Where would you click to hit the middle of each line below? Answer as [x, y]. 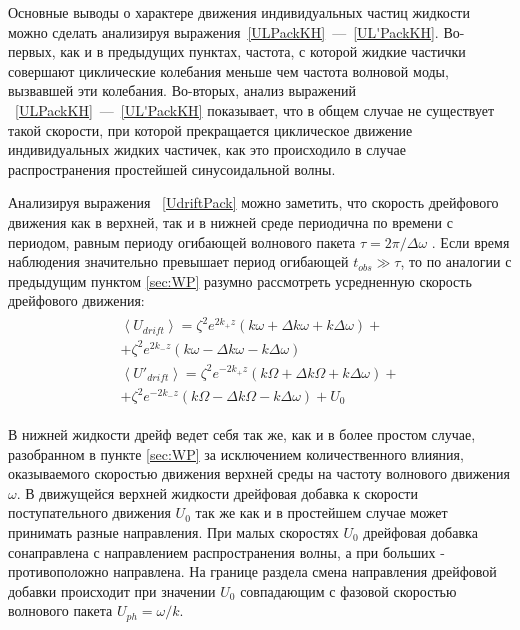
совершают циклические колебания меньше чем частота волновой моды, [228, 70]
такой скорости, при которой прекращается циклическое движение [210, 129]
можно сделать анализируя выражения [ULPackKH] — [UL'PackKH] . [223, 31]
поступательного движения [89, 512]
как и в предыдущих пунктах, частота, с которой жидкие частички [263, 51]
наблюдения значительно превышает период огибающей [178, 261]
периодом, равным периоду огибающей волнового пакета [182, 241]
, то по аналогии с [456, 261]
